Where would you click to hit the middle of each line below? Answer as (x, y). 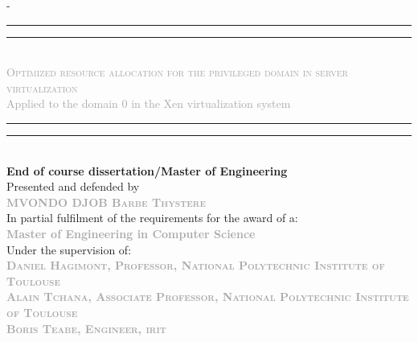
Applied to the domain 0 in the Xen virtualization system (149, 103)
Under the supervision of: (69, 249)
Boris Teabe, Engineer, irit (86, 328)
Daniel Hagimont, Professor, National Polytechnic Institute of (196, 265)
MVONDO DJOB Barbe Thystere (106, 202)
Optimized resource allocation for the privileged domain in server (177, 72)
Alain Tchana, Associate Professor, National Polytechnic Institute (208, 297)
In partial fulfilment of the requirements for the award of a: (152, 218)
